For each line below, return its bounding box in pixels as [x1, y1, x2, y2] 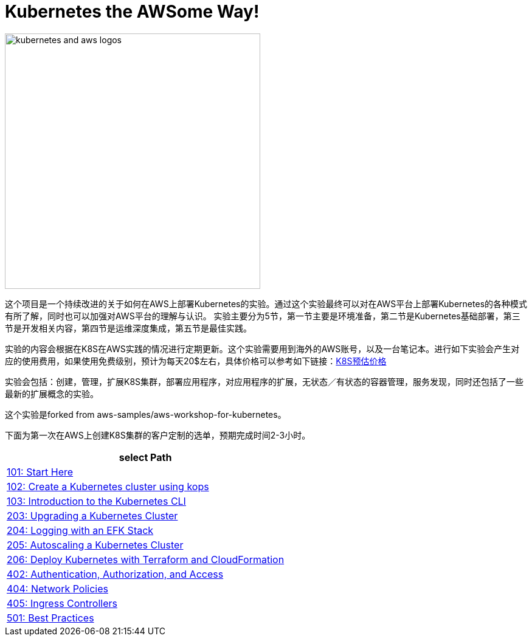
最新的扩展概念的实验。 [5, 388, 98, 399]
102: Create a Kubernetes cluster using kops [7, 480, 209, 493]
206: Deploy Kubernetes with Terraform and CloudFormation [7, 553, 285, 566]
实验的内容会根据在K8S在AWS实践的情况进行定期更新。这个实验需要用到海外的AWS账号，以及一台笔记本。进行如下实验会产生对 [5, 343, 520, 354]
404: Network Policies [7, 582, 108, 595]
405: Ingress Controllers [7, 597, 117, 609]
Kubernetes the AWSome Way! [5, 1, 260, 22]
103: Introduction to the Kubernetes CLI [7, 494, 186, 507]
